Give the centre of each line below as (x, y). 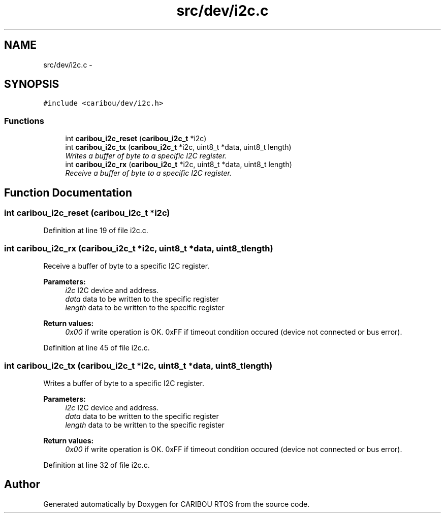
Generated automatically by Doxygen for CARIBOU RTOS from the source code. (177, 504)
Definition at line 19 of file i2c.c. (96, 231)
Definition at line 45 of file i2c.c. (97, 348)
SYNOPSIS (32, 84)
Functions (24, 121)
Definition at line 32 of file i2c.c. (97, 465)
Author (22, 484)
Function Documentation (68, 192)
